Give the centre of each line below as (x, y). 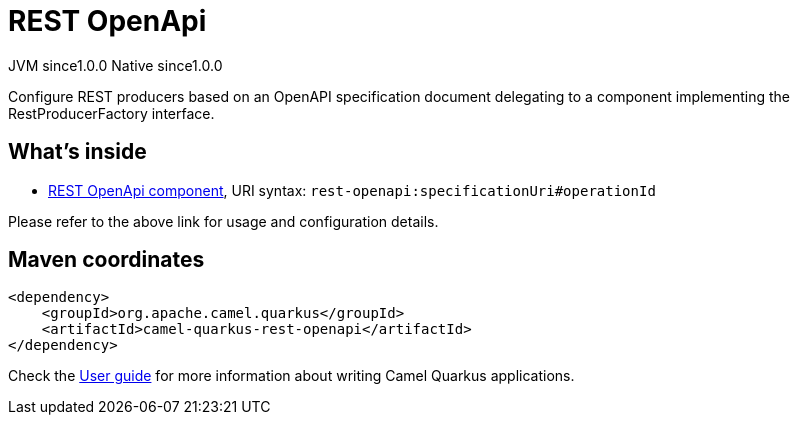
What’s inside (77, 152)
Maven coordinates (106, 260)
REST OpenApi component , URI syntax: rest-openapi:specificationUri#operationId (352, 190)
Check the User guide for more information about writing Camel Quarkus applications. (291, 376)
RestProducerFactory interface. (111, 113)
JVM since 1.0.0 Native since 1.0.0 (115, 65)
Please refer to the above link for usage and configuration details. (223, 221)
